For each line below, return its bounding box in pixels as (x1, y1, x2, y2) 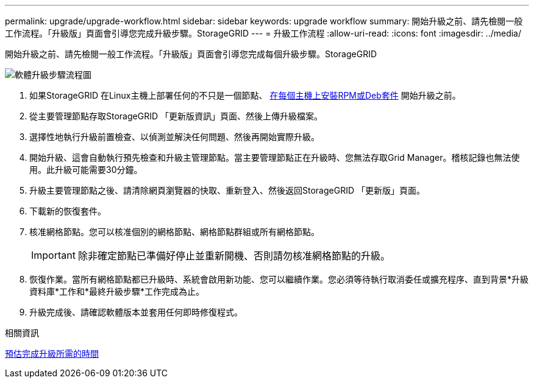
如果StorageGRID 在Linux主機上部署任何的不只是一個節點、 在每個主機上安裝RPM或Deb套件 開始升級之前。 (29, 90, 461, 100)
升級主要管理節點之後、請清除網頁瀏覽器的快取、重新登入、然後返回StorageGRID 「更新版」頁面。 (29, 185, 425, 195)
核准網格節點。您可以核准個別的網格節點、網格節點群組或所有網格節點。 (29, 227, 319, 237)
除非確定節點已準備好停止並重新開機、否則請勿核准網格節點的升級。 (77, 250, 390, 262)
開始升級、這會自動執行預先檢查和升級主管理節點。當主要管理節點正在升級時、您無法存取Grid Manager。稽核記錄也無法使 (29, 152, 520, 163)
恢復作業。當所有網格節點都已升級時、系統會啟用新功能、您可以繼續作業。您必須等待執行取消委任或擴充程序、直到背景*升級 (29, 274, 529, 284)
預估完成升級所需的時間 (5, 348, 99, 359)
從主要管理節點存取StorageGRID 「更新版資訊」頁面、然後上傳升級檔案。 (29, 111, 322, 121)
